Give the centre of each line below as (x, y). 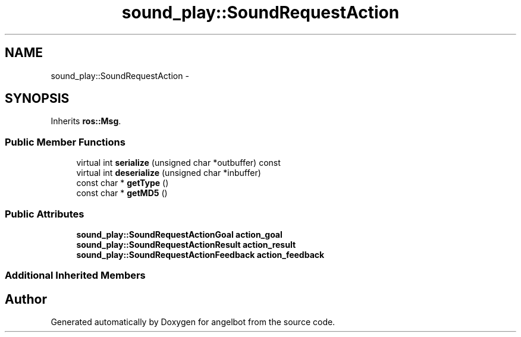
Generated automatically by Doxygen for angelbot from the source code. (193, 322)
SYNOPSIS (37, 99)
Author (26, 299)
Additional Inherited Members (75, 275)
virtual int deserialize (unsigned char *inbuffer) (169, 173)
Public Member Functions (65, 142)
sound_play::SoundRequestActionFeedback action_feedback (200, 254)
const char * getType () (123, 183)
